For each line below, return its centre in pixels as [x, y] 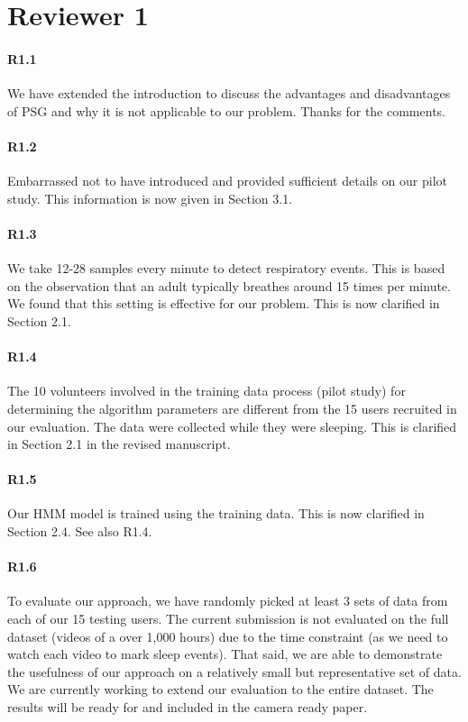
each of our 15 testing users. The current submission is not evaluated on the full [228, 619]
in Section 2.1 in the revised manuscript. [119, 444]
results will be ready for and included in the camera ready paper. [188, 707]
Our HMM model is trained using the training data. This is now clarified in [216, 513]
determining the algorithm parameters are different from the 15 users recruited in [232, 408]
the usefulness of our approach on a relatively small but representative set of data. [234, 671]
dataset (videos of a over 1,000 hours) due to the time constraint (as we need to [228, 636]
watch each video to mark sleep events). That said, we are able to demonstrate [225, 654]
